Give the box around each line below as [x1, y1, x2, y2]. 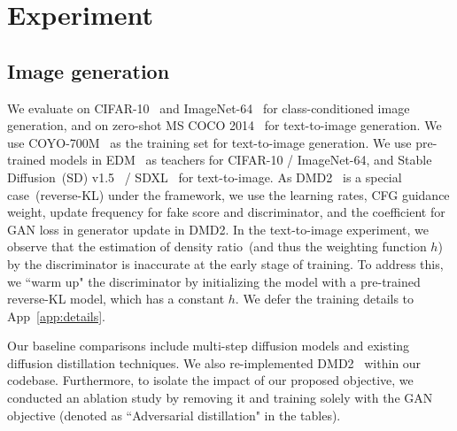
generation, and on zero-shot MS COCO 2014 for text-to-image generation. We [7, 116, 442, 135]
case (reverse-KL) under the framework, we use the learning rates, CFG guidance [7, 185, 450, 204]
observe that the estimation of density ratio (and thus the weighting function [7, 237, 427, 256]
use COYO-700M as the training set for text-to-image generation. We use [7, 133, 412, 151]
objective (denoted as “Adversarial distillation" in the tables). [7, 405, 341, 424]
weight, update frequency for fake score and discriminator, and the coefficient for [7, 203, 445, 221]
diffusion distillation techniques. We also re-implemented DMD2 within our [7, 353, 422, 372]
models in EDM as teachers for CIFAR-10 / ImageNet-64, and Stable [50, 150, 432, 169]
